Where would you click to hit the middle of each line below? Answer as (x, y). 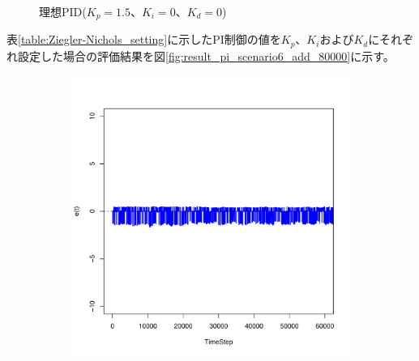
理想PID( (63, 11)
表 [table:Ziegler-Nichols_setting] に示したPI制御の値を (144, 39)
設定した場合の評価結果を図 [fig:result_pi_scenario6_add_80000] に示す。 (206, 55)
